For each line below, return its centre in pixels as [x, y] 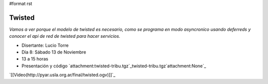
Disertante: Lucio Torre [45, 45]
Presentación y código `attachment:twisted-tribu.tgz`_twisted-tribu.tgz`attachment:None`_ [114, 66]
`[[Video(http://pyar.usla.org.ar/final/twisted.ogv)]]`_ [62, 75]
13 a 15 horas [35, 59]
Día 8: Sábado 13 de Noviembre [54, 52]
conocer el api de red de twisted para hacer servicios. [65, 36]
